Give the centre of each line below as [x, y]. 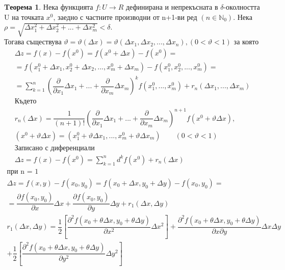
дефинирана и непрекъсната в [172, 7]
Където [25, 102]
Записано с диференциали [55, 148]
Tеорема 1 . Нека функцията [49, 7]
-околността [242, 7]
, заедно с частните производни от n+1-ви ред [125, 17]
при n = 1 [23, 172]
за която [246, 42]
